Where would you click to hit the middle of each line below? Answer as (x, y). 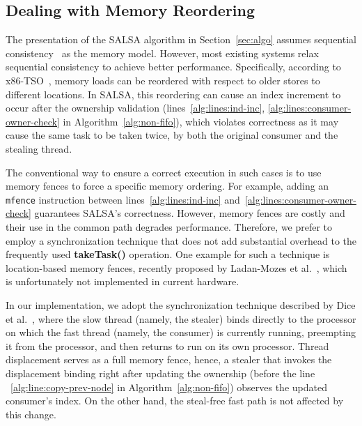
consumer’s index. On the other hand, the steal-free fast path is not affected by (175, 401)
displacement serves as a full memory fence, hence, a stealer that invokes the (169, 359)
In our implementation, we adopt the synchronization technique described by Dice (181, 304)
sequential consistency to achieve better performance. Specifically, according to (173, 67)
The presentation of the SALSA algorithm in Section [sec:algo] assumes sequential (181, 39)
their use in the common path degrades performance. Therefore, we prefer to (169, 226)
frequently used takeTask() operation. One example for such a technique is (168, 254)
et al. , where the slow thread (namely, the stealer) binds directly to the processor (181, 318)
